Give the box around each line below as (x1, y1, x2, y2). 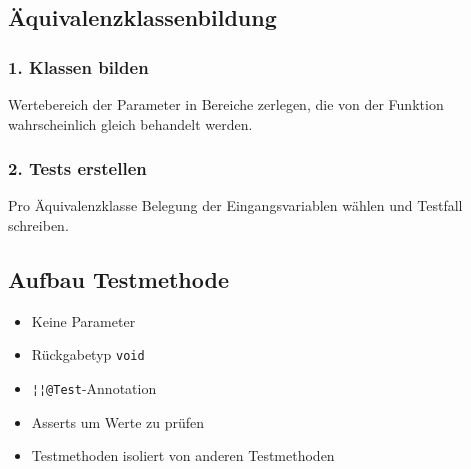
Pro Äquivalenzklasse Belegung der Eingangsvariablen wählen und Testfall (8, 195, 463, 216)
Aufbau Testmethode (8, 263, 229, 294)
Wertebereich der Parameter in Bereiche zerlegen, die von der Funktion (8, 94, 444, 114)
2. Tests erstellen (8, 156, 147, 181)
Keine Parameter (31, 310, 136, 331)
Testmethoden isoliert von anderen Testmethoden (31, 445, 335, 466)
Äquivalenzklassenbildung (8, 2, 277, 33)
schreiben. (8, 215, 69, 235)
